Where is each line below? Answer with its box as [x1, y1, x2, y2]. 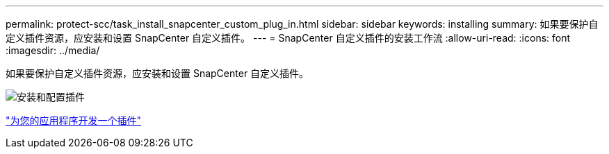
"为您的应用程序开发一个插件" [6, 114, 142, 126]
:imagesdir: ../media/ [6, 44, 100, 56]
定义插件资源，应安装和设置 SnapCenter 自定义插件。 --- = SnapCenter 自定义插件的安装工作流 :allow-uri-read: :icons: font [6, 32, 571, 44]
